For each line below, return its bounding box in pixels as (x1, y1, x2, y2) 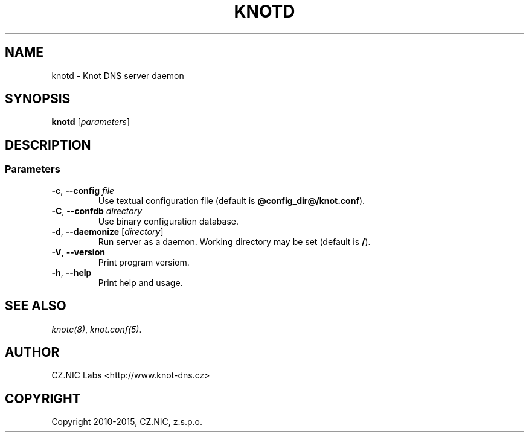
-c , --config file (51, 185, 115, 196)
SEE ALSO (5, 298, 66, 314)
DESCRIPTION (5, 137, 91, 153)
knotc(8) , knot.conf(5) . (51, 324, 142, 334)
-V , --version (51, 246, 105, 257)
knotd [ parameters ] (51, 116, 130, 127)
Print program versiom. (98, 257, 190, 267)
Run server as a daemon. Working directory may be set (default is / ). (98, 236, 371, 247)
